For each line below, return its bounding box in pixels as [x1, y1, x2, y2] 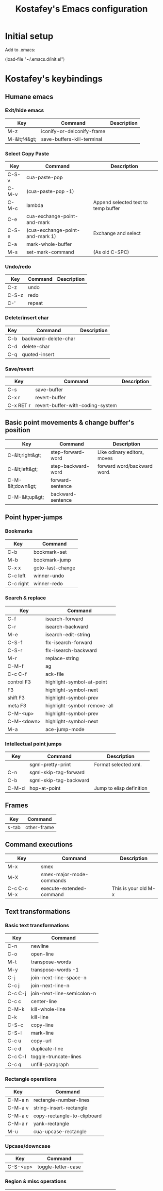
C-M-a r [7, 1120, 28, 1127]
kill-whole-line [31, 1006, 65, 1013]
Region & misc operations [5, 1178, 66, 1185]
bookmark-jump [33, 556, 71, 563]
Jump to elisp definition [94, 785, 148, 792]
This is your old [112, 885, 147, 892]
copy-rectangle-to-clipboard [33, 1112, 102, 1119]
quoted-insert [21, 351, 54, 357]
